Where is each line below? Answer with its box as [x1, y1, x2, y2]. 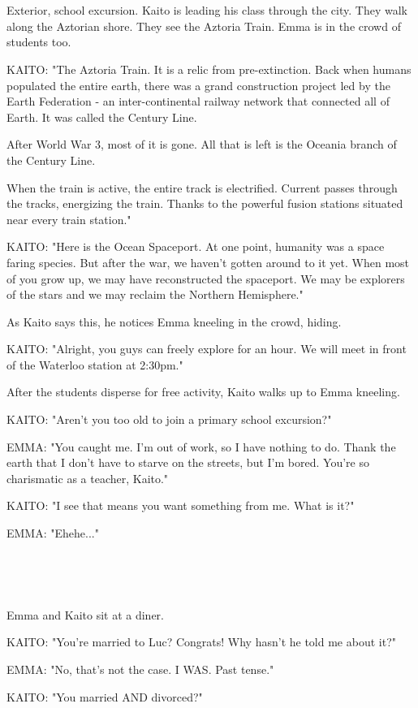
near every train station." [6, 210, 131, 227]
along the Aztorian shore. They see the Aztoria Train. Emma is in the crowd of [6, 17, 401, 34]
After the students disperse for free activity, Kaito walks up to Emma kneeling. [6, 383, 400, 400]
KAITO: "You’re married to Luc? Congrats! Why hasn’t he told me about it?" [6, 633, 396, 650]
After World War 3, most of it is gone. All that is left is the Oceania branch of [6, 136, 397, 153]
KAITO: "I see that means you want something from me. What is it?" [6, 497, 355, 514]
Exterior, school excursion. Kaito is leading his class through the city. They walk [6, 2, 407, 19]
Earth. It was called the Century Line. [6, 108, 197, 125]
